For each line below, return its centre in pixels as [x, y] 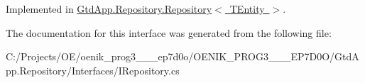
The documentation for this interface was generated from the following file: [169, 32]
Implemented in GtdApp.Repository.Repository [109, 9]
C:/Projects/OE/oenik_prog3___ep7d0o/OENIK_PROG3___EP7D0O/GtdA [182, 56]
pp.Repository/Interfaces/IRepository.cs [93, 70]
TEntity [247, 9]
